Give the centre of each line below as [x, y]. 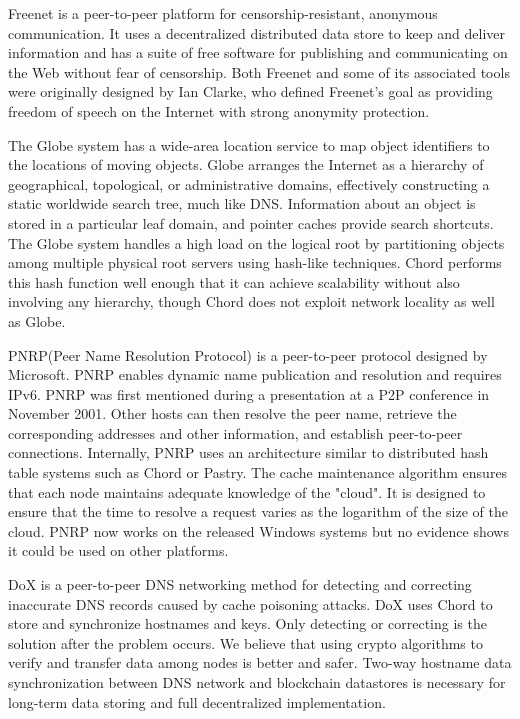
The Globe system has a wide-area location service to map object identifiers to [249, 144]
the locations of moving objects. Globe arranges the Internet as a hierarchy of [246, 164]
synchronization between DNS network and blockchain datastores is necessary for [257, 682]
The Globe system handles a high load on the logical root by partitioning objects [256, 242]
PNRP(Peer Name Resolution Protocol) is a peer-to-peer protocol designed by [248, 354]
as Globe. [37, 320]
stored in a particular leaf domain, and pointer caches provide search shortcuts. [251, 222]
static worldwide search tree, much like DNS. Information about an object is [242, 203]
